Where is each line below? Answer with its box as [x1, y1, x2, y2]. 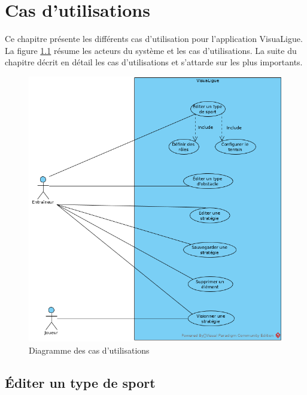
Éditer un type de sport [5, 373, 156, 391]
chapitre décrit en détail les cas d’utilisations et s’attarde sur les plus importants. [5, 56, 303, 68]
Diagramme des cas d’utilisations [29, 343, 150, 356]
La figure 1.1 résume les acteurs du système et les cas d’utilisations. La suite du [5, 44, 297, 56]
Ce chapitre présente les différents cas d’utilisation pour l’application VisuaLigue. [5, 32, 303, 45]
